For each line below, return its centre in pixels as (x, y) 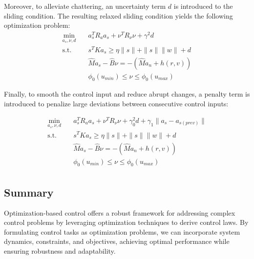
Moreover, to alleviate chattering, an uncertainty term (85, 6)
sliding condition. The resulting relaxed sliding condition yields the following (118, 15)
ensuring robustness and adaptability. (60, 250)
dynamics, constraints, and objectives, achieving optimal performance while (117, 241)
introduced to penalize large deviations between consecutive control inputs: (116, 104)
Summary (29, 192)
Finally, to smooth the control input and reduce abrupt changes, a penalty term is (127, 94)
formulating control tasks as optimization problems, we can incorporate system (122, 231)
